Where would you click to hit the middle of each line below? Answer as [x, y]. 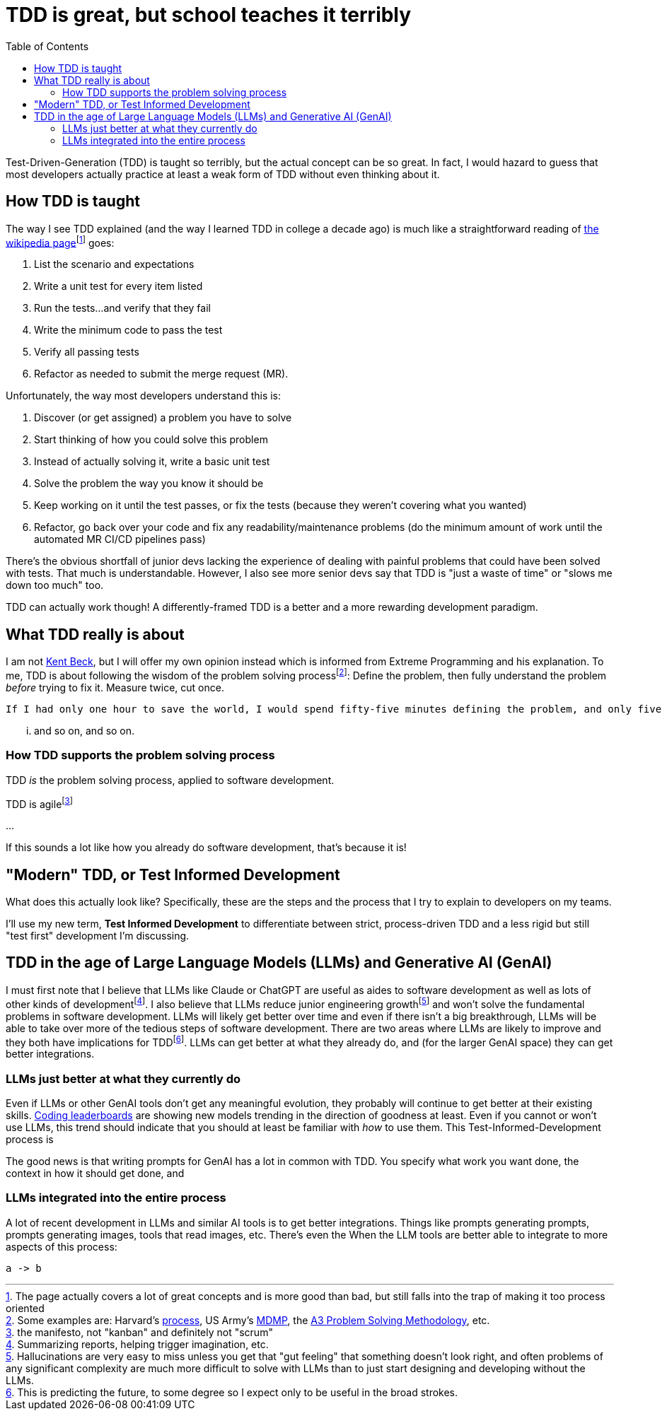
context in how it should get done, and [95, 1173]
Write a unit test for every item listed [118, 286]
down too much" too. [55, 585]
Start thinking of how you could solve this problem [151, 440]
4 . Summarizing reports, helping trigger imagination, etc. [137, 1344]
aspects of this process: [62, 1246]
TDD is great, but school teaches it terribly [209, 15]
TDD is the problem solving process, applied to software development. [170, 780]
